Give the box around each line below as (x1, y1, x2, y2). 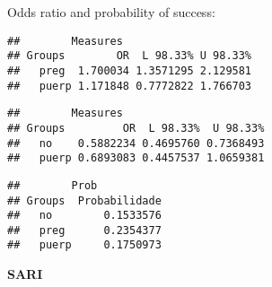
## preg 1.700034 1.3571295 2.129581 (7, 64, 252, 77)
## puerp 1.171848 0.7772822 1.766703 (7, 79, 252, 92)
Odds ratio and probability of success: (7, 3, 215, 21)
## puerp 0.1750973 (7, 239, 162, 252)
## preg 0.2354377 (7, 223, 162, 237)
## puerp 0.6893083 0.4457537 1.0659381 (7, 152, 265, 165)
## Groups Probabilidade (7, 194, 162, 207)
